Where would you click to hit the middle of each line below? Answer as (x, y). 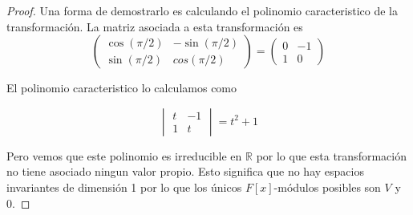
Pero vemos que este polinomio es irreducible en (124, 155)
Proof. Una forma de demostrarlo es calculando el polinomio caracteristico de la (202, 10)
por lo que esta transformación (331, 155)
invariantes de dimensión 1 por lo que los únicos (124, 187)
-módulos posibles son (327, 187)
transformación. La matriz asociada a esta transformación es (155, 26)
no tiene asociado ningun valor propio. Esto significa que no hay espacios (185, 171)
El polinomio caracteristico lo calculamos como (122, 88)
